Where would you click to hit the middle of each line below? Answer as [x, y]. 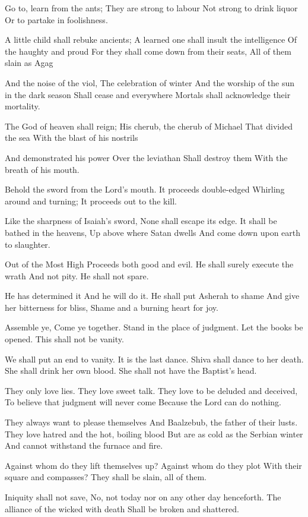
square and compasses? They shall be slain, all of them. [106, 477]
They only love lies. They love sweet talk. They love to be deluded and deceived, [151, 390]
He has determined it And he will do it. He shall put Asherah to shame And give [152, 296]
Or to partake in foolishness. [56, 19]
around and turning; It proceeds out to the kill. [91, 201]
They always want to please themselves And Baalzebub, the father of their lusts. [151, 422]
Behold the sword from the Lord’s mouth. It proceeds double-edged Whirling [145, 189]
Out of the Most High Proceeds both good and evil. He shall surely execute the [149, 264]
